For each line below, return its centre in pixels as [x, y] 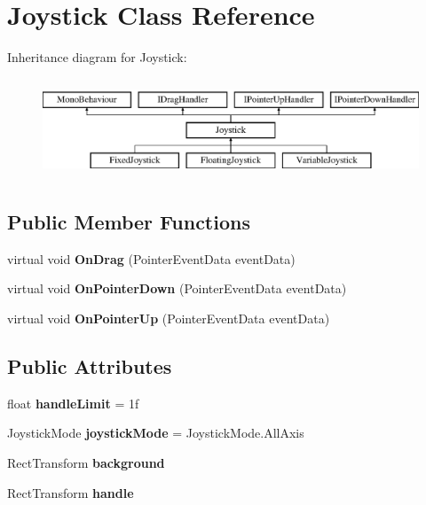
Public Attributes [90, 366]
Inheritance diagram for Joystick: [97, 57]
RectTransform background [86, 463]
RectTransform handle [71, 492]
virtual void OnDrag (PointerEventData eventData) [151, 258]
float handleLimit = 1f [73, 403]
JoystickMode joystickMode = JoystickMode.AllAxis [156, 433]
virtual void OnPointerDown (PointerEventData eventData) [177, 288]
